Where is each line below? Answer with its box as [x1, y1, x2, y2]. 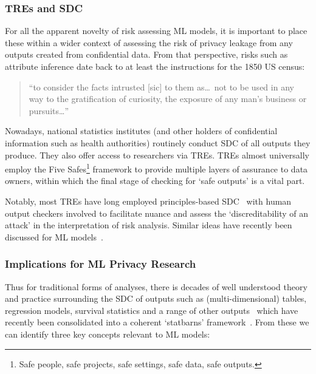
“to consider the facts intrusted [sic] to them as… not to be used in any [29, 80, 294, 93]
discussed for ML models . [5, 230, 103, 243]
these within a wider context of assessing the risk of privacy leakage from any [5, 36, 293, 49]
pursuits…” [29, 104, 69, 117]
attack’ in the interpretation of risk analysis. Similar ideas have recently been [5, 219, 292, 231]
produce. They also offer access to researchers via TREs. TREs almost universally [5, 148, 309, 161]
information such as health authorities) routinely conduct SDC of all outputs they [5, 136, 311, 149]
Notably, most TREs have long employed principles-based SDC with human [5, 195, 292, 207]
